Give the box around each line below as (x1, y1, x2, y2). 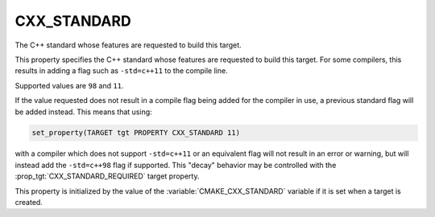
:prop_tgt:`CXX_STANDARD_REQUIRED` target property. (14, 171, 200, 181)
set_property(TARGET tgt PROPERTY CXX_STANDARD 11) (31, 129, 241, 137)
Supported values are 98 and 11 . (14, 80, 124, 90)
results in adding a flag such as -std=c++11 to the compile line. (14, 66, 229, 76)
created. (14, 198, 43, 207)
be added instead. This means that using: (14, 107, 152, 117)
